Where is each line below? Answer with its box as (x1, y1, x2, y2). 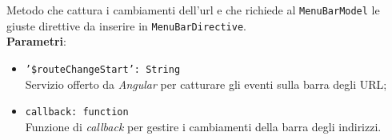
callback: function (25, 106, 129, 118)
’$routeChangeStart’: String (25, 63, 181, 75)
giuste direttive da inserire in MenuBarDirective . (6, 17, 246, 34)
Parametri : (6, 33, 66, 50)
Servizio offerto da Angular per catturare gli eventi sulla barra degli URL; (25, 75, 387, 92)
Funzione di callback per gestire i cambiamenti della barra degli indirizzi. (25, 118, 382, 134)
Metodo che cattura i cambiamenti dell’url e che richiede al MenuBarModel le (6, 2, 380, 18)
